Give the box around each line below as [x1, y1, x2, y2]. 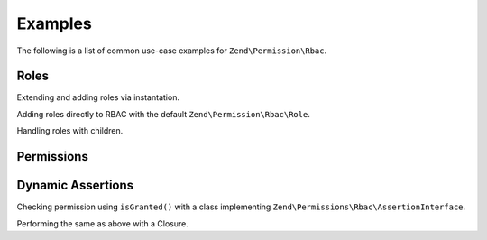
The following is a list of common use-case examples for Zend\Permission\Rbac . [16, 45, 327, 56]
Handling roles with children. [16, 125, 124, 136]
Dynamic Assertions [16, 178, 134, 193]
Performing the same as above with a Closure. [16, 217, 188, 229]
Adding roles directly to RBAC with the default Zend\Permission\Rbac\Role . [16, 108, 310, 119]
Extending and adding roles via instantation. [16, 92, 180, 103]
